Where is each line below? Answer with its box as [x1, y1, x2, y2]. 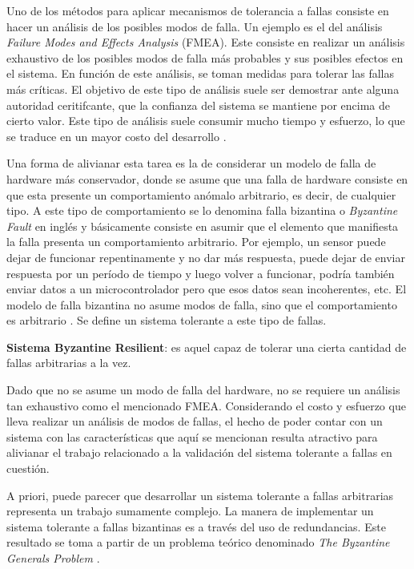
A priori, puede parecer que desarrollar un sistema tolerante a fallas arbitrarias [6, 486, 394, 503]
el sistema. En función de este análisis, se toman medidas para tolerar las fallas [6, 65, 394, 82]
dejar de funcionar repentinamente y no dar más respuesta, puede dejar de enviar [6, 248, 405, 265]
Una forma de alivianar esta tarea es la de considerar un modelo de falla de [6, 155, 376, 172]
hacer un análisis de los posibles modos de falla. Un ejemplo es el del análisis [6, 18, 383, 34]
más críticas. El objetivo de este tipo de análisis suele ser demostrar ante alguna [6, 80, 400, 97]
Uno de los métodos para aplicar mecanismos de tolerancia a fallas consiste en [6, 2, 389, 18]
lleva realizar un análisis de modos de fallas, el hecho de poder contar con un [6, 413, 383, 430]
